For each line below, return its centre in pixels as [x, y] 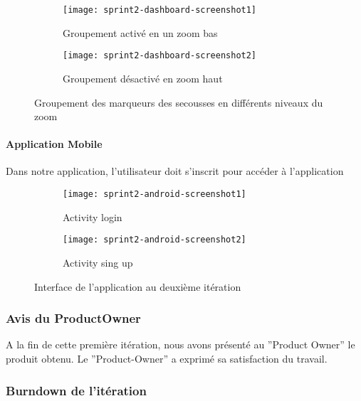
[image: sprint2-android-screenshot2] [155, 240]
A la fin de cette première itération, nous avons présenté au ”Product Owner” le [180, 344]
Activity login [93, 216]
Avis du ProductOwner [73, 318]
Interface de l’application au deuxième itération [138, 286]
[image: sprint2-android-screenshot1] [155, 194]
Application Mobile [54, 144]
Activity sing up [98, 262]
